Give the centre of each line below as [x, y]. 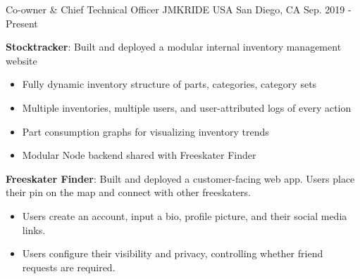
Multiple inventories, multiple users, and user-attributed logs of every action [187, 107]
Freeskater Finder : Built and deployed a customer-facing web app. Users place [180, 178]
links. [34, 229]
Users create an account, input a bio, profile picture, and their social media [185, 215]
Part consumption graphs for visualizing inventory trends [145, 131]
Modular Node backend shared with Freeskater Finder [139, 155]
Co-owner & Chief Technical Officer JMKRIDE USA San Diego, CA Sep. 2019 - [179, 9]
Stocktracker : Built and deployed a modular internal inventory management [174, 47]
